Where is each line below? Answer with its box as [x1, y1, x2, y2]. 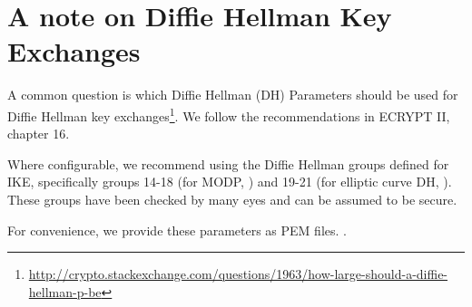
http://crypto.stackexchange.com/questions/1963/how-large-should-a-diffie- [28, 264, 448, 283]
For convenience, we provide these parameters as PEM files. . [7, 220, 347, 239]
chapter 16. [7, 124, 70, 143]
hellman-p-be [28, 282, 102, 301]
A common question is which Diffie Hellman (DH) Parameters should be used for [7, 85, 458, 104]
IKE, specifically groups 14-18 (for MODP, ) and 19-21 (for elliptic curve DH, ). [7, 172, 452, 191]
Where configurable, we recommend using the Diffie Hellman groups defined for [7, 154, 449, 173]
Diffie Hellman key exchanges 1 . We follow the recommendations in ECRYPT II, [7, 103, 450, 125]
